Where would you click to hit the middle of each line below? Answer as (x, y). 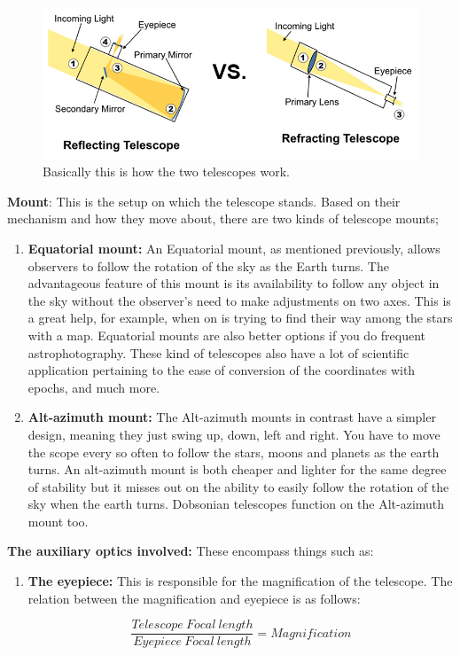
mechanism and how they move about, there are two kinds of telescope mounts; (223, 218)
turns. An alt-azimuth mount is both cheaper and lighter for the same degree (237, 469)
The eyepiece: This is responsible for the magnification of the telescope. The (240, 581)
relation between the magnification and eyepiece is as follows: (194, 598)
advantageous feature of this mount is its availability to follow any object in (234, 283)
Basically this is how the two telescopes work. (167, 172)
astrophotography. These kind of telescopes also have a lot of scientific (218, 352)
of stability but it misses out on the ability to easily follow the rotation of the (238, 486)
